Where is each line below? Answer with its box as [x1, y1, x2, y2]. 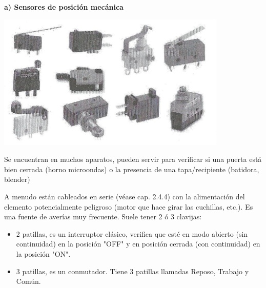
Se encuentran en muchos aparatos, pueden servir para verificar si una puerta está [4, 154, 262, 164]
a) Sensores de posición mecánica [4, 2, 124, 12]
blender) [4, 174, 30, 184]
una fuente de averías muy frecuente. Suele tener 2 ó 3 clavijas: [4, 211, 202, 222]
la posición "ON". [16, 248, 71, 259]
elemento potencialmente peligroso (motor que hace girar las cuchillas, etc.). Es [4, 201, 253, 212]
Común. [16, 276, 41, 286]
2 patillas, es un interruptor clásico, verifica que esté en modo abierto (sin [16, 228, 248, 239]
